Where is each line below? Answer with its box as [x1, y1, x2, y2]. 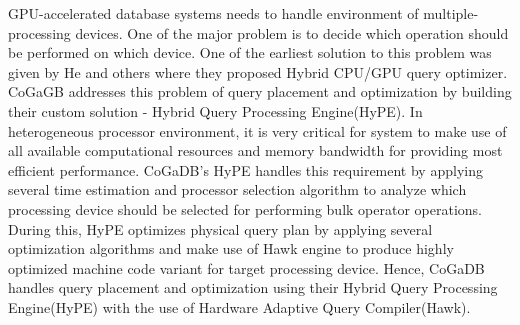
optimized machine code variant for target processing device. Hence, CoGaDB [8, 257, 485, 278]
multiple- [423, 3, 479, 23]
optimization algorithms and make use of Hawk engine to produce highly [8, 238, 454, 259]
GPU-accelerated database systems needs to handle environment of [8, 3, 419, 23]
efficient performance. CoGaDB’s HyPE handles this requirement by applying [8, 159, 483, 180]
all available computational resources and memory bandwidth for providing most [8, 140, 503, 161]
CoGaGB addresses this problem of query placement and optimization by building [8, 81, 512, 102]
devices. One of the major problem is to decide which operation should [75, 22, 509, 43]
